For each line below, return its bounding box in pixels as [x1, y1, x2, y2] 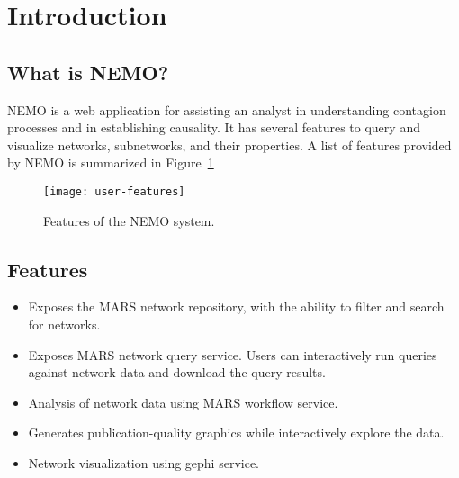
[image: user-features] [43, 185, 185, 198]
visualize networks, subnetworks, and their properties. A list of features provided [7, 135, 452, 154]
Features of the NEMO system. [43, 211, 215, 230]
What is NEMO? [7, 58, 169, 86]
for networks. [28, 315, 101, 333]
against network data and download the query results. [28, 363, 326, 382]
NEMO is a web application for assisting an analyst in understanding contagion [7, 100, 446, 119]
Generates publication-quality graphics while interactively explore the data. [28, 423, 445, 442]
